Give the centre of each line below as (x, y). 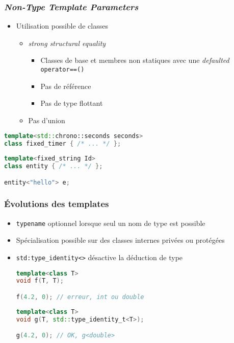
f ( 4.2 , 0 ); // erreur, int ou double (80, 297)
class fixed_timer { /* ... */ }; (63, 144)
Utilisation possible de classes (62, 26)
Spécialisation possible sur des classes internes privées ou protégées (120, 240)
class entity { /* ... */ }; (54, 166)
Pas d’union (47, 120)
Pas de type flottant (72, 103)
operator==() (62, 70)
